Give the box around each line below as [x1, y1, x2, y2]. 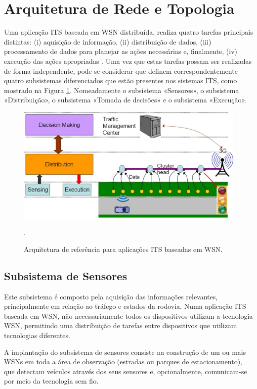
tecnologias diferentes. [4, 330, 70, 340]
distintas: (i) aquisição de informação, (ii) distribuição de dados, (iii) [4, 36, 212, 47]
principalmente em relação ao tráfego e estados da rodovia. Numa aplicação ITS [4, 301, 246, 311]
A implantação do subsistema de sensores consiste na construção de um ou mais [4, 346, 246, 357]
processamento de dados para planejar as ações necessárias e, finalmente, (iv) [4, 46, 238, 56]
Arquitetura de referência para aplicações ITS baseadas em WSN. [24, 243, 223, 254]
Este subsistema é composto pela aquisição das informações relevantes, [4, 291, 218, 301]
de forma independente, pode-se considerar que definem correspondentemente [4, 65, 238, 76]
